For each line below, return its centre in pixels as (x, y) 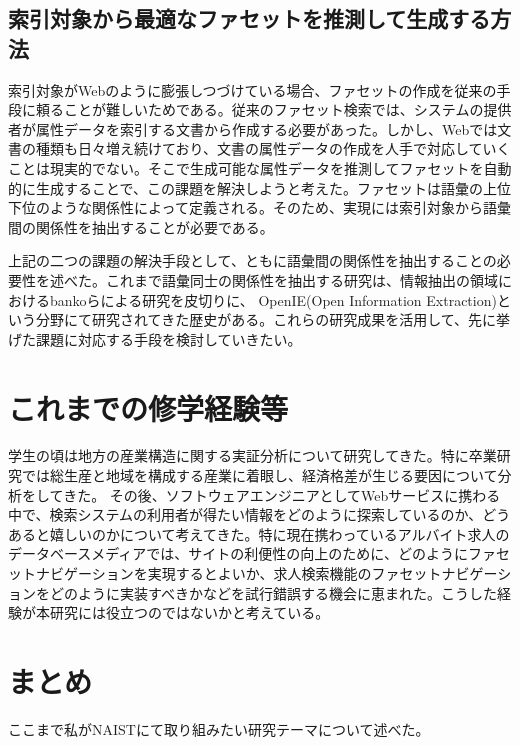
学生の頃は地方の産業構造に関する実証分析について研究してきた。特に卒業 (252, 455)
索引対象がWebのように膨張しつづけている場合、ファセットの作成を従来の (252, 89)
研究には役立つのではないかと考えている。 (189, 612)
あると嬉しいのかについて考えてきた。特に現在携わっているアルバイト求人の (259, 533)
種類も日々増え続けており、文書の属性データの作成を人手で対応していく (273, 148)
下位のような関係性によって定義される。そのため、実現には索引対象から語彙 (259, 207)
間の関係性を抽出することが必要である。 (141, 226)
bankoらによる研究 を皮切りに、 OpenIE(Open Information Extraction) (273, 299)
